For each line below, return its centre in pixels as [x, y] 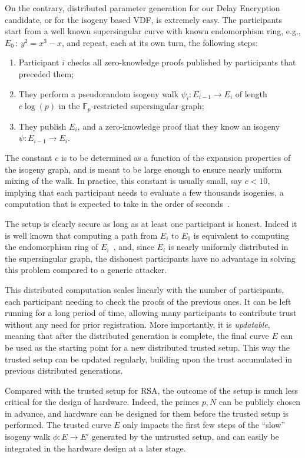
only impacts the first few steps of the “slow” [204, 425]
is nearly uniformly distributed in [228, 247]
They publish [42, 126]
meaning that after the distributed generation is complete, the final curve [137, 336]
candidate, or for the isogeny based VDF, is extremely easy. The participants [144, 19]
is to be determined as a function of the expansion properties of [176, 157]
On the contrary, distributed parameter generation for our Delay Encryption [142, 8]
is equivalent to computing [241, 235]
